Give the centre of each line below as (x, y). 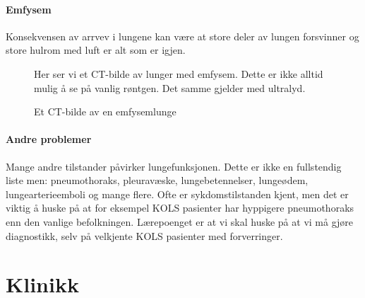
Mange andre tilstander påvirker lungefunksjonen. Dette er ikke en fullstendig (174, 166)
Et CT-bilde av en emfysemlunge (105, 111)
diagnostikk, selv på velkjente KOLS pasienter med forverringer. (144, 235)
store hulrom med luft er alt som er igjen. (96, 50)
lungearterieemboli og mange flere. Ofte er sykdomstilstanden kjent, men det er (177, 194)
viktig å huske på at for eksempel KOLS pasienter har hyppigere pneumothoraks (180, 208)
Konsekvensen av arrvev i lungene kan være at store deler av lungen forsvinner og (182, 36)
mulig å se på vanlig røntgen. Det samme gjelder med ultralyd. (170, 87)
